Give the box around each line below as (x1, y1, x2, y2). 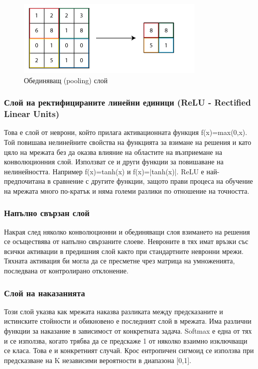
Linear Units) (4, 108, 59, 120)
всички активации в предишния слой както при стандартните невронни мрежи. (4, 246, 244, 256)
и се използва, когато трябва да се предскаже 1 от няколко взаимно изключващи (4, 335, 248, 346)
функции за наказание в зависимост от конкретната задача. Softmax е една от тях (4, 326, 252, 336)
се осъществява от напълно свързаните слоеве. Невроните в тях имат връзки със (4, 236, 249, 246)
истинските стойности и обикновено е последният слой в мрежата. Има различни (4, 316, 252, 326)
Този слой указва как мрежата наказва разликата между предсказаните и (4, 306, 223, 316)
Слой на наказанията (4, 286, 85, 299)
